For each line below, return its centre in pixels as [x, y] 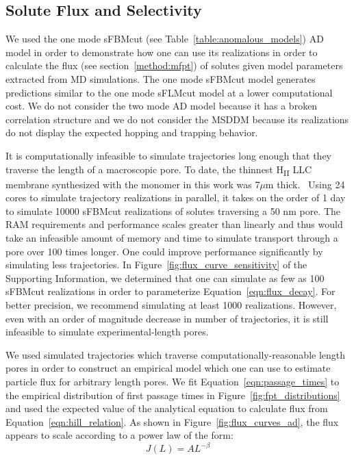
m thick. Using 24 [305, 184]
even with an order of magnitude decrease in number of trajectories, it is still [167, 318]
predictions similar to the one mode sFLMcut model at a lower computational [169, 92]
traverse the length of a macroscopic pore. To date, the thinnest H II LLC [159, 170]
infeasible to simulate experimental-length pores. [107, 332]
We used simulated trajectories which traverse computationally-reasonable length [176, 354]
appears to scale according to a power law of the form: [119, 435]
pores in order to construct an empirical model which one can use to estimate [168, 368]
